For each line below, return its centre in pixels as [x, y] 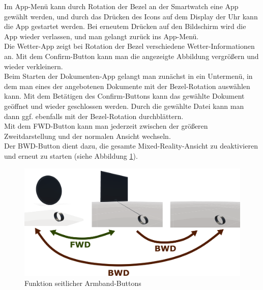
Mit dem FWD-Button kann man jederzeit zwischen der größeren [106, 126]
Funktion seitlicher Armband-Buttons [83, 283]
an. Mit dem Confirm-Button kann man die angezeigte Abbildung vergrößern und [131, 56]
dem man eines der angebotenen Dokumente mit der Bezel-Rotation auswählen [127, 86]
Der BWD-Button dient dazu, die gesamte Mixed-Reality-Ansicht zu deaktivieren [131, 146]
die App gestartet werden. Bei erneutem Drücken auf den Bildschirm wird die [125, 26]
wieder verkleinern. [34, 66]
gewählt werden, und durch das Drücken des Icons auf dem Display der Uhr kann [131, 16]
